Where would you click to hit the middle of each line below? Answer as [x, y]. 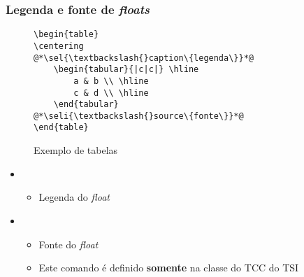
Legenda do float [74, 197]
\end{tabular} [86, 105]
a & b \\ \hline [111, 81]
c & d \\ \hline [111, 93]
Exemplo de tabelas [76, 150]
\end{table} [61, 128]
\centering [59, 46]
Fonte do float [68, 244]
